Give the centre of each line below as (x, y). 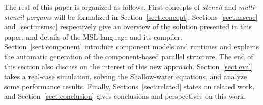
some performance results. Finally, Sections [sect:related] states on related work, (129, 86)
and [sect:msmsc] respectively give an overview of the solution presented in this (128, 27)
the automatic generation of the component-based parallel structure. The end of (129, 56)
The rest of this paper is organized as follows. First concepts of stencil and (120, 7)
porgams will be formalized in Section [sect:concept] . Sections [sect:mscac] (142, 16)
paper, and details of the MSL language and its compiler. (93, 36)
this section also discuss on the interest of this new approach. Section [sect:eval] (129, 66)
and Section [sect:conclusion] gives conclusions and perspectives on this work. (125, 96)
